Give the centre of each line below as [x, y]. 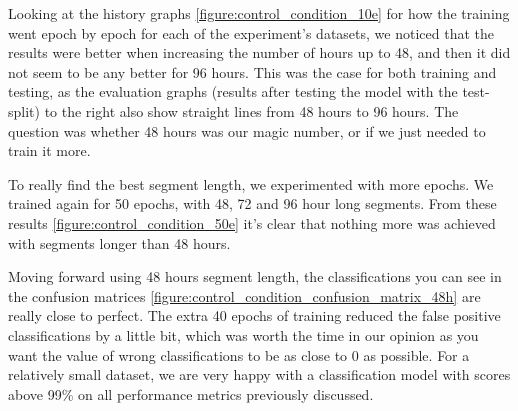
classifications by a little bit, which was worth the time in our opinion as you [243, 334]
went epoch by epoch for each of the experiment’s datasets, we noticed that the [251, 32]
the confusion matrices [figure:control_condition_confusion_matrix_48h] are [244, 295]
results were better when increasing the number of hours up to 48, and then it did [259, 52]
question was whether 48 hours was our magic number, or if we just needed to [247, 130]
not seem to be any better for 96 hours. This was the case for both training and [252, 71]
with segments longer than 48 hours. [119, 242]
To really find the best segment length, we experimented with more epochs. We [251, 183]
